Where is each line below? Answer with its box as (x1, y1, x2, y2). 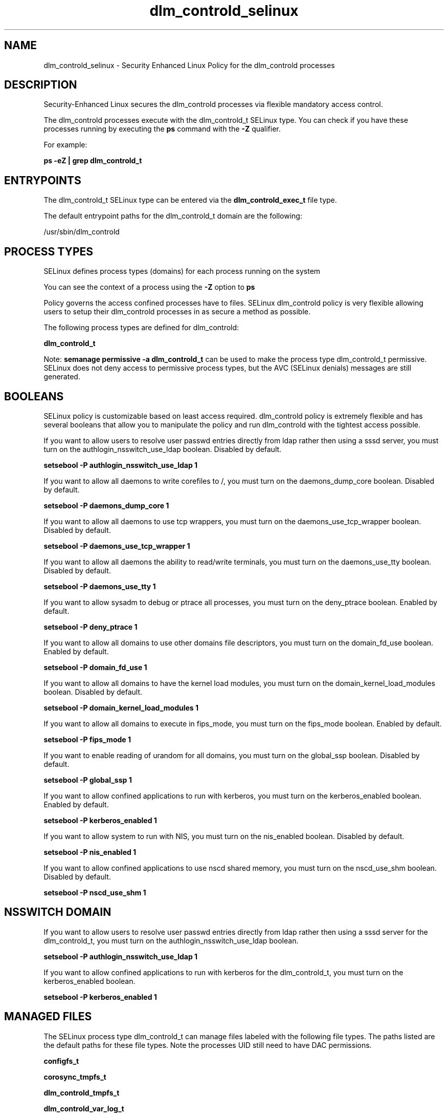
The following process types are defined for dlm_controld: (43, 323, 239, 332)
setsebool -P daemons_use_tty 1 (43, 582, 156, 591)
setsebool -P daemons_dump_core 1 (43, 501, 169, 510)
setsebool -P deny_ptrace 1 (43, 622, 138, 631)
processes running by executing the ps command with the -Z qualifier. (43, 124, 281, 134)
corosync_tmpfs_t (43, 1072, 106, 1081)
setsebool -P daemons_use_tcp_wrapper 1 (43, 541, 190, 550)
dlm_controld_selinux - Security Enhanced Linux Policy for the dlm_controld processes (43, 60, 335, 70)
